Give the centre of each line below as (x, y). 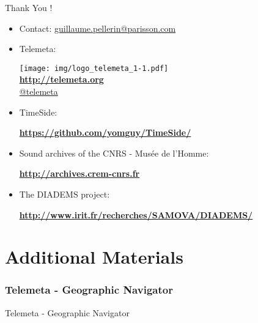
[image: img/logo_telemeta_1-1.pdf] (94, 68)
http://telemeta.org (61, 79)
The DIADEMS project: (64, 194)
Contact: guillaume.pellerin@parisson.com (98, 28)
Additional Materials (94, 257)
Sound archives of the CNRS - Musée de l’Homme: (114, 153)
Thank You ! (29, 7)
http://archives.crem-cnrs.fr (79, 173)
